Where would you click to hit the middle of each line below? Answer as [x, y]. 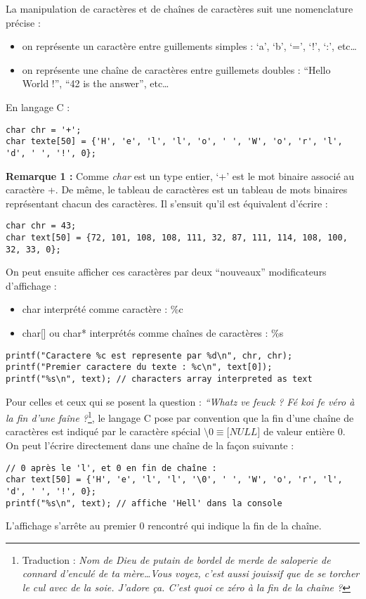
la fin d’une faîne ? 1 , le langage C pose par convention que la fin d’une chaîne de [180, 417]
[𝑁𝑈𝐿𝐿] [243, 433]
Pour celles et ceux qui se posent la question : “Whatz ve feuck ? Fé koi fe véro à [180, 401]
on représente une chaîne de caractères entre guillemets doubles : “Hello [176, 69]
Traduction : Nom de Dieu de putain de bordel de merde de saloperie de [176, 559]
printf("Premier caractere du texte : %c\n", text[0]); [139, 367]
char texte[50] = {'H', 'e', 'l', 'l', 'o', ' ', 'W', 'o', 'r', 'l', [174, 142]
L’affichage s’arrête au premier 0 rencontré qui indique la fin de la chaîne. [164, 526]
